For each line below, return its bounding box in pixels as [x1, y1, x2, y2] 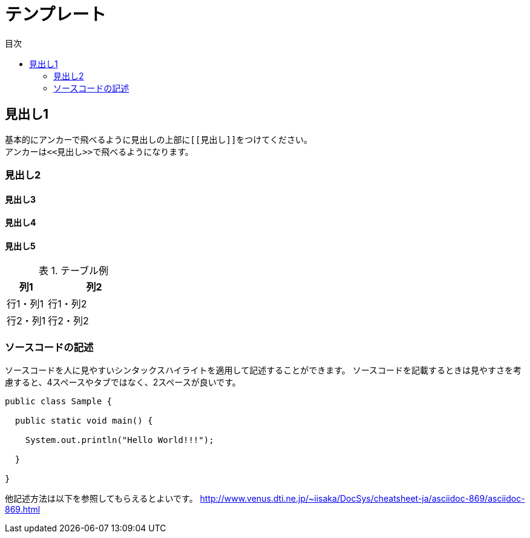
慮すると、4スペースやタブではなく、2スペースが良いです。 [5, 377, 241, 388]
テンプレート [5, 4, 106, 25]
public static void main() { [15, 416, 153, 426]
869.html [5, 504, 41, 515]
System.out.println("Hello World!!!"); [25, 435, 214, 445]
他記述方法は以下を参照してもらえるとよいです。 [5, 493, 198, 504]
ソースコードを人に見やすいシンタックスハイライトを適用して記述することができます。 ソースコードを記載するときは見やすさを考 [5, 365, 522, 376]
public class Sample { [5, 396, 113, 407]
